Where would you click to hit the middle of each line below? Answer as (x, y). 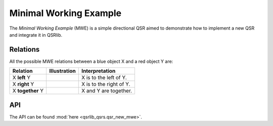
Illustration (62, 71)
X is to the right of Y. (106, 84)
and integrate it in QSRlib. (36, 35)
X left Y (21, 78)
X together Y (28, 91)
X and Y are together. (107, 91)
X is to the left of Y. (104, 78)
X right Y (23, 84)
